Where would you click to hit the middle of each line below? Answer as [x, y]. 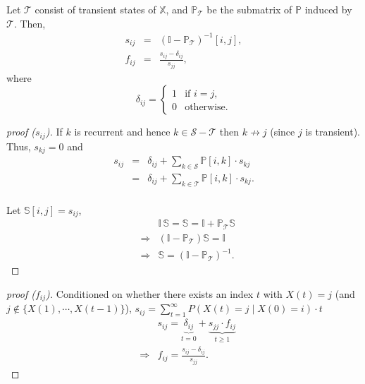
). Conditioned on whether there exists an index [150, 293]
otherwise [205, 108]
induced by [328, 9]
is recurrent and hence [122, 132]
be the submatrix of [249, 9]
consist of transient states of [95, 9]
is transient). [333, 132]
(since [283, 132]
